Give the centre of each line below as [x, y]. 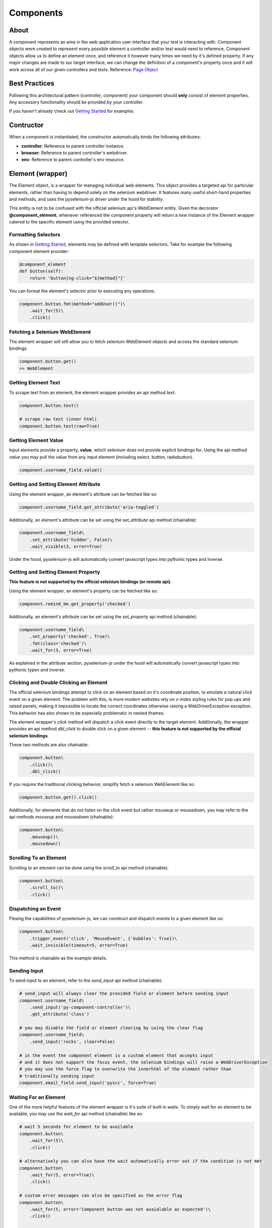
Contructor [26, 125]
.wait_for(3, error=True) [61, 650]
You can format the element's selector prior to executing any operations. [82, 291]
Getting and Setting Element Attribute [55, 484]
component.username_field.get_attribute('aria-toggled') [89, 507]
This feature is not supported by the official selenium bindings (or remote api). [90, 582]
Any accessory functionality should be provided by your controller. [76, 102]
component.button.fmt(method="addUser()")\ [73, 304]
